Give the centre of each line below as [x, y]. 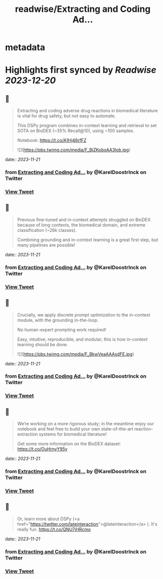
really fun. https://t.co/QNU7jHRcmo [54, 529]
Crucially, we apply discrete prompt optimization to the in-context [83, 314]
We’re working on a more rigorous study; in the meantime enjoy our [85, 424]
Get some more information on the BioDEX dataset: [69, 444]
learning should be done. [42, 344]
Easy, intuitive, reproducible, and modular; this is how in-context [82, 339]
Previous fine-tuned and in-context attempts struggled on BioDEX [84, 220]
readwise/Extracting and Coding [83, 9]
